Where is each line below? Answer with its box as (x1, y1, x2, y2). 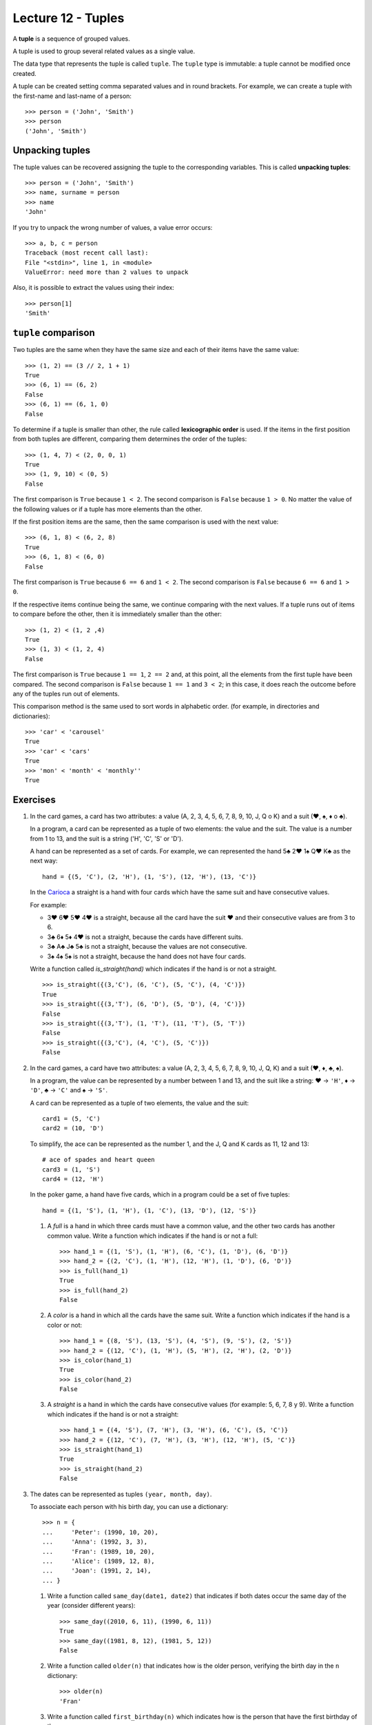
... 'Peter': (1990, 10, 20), (42, 1528, 158, 1536)
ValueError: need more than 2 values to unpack (25, 268, 189, 276)
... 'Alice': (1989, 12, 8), (42, 1557, 155, 1565)
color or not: (47, 1321, 83, 1329)
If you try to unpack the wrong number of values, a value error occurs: (12, 223, 213, 231)
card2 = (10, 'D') (42, 1125, 105, 1132)
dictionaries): (12, 711, 50, 720)
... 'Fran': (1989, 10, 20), (42, 1548, 155, 1555)
